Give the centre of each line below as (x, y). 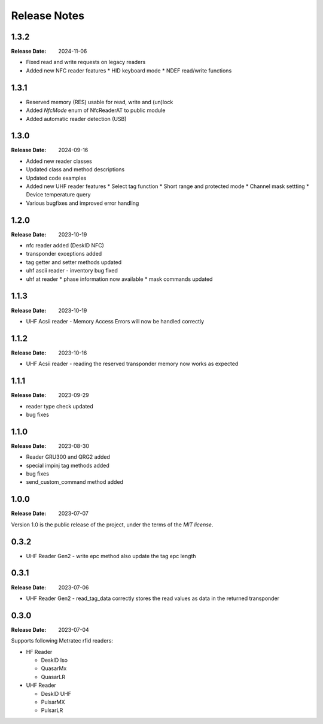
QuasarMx (54, 668)
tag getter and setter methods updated (74, 262)
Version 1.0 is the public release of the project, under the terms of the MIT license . (112, 525)
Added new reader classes (59, 161)
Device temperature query (58, 195)
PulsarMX (53, 702)
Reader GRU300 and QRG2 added (68, 457)
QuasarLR (53, 677)
